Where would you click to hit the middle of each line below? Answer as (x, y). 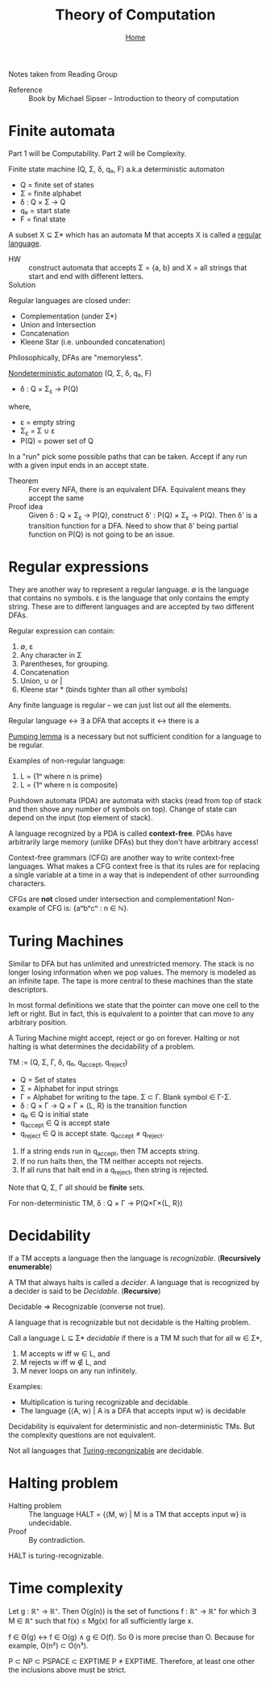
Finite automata (62, 131)
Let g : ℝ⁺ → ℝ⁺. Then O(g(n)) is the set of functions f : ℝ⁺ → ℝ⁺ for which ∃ (132, 1611)
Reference (25, 90)
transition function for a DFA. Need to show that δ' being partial (133, 526)
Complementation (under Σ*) (69, 316)
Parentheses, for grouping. (64, 664)
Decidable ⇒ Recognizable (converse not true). (87, 1307)
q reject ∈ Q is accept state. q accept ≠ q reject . (92, 1134)
